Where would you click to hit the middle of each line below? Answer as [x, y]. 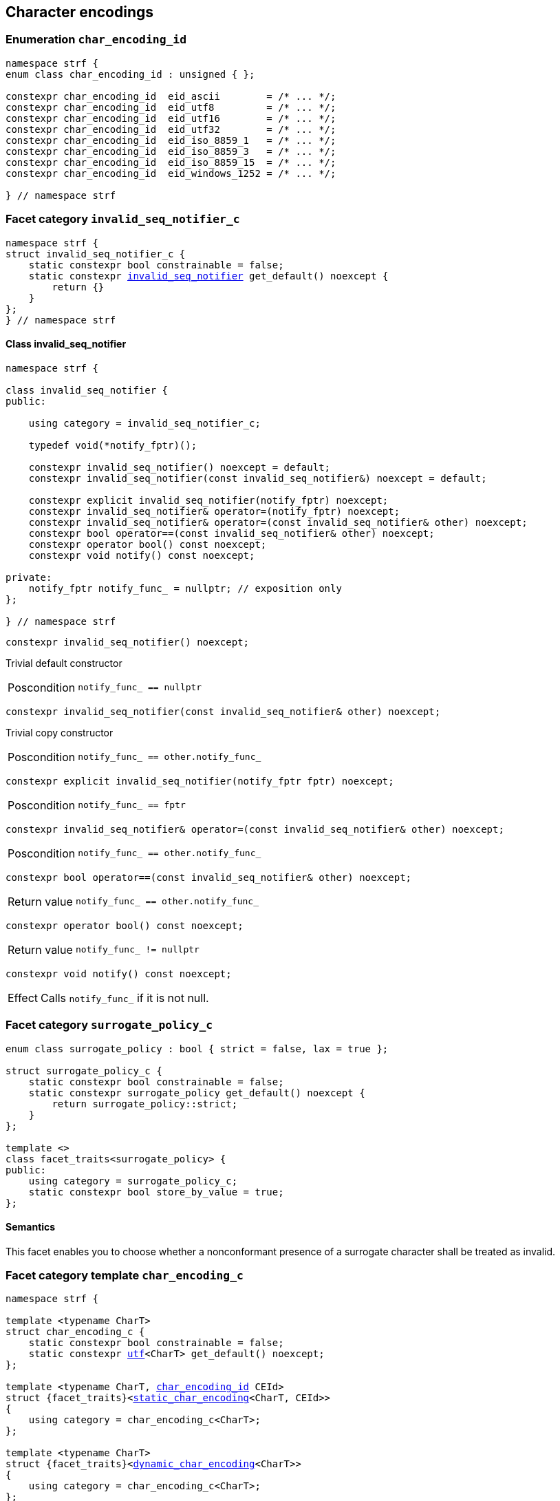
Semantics [31, 1227]
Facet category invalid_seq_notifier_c [123, 219]
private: [29, 577]
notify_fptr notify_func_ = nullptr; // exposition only [185, 588]
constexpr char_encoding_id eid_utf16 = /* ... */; [171, 118]
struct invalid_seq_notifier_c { [96, 254]
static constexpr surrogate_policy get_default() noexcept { [197, 1093]
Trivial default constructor [64, 663]
